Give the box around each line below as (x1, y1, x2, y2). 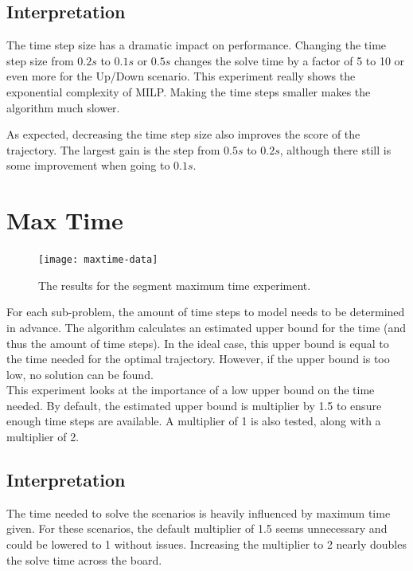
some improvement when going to (6, 157, 170, 174)
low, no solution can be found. (6, 366, 154, 382)
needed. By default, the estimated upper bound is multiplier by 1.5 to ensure (6, 397, 382, 413)
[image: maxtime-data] (38, 254, 158, 266)
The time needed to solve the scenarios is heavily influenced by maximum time (6, 504, 391, 521)
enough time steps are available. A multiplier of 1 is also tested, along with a (6, 413, 381, 429)
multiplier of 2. (6, 428, 80, 445)
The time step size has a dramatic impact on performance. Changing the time (6, 37, 387, 53)
